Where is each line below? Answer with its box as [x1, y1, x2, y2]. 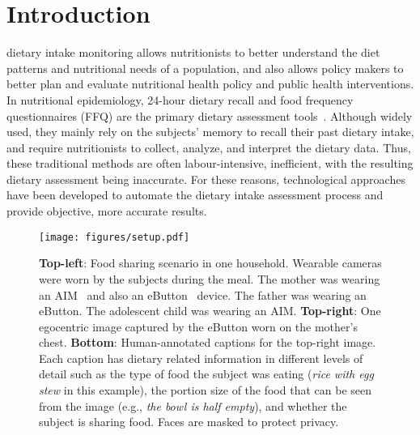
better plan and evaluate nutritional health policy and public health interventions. [6, 75, 414, 92]
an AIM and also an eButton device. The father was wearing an [39, 286, 367, 303]
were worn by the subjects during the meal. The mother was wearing [39, 270, 380, 287]
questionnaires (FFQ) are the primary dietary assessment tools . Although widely [6, 107, 413, 124]
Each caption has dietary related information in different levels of [39, 349, 363, 366]
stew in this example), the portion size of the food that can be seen [39, 382, 371, 399]
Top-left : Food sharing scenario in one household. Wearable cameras [39, 254, 382, 271]
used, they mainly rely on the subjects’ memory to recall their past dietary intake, [6, 123, 414, 140]
